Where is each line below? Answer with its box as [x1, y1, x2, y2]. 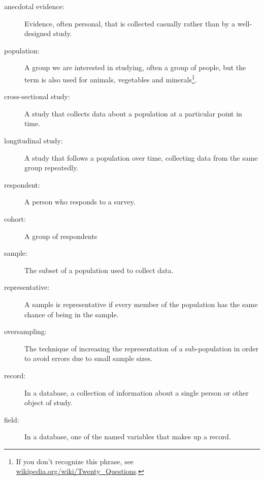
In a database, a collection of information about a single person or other [24, 387, 249, 398]
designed [24, 28, 51, 39]
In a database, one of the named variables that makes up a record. [24, 431, 231, 442]
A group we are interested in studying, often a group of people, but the [24, 62, 246, 73]
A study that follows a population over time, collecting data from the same [24, 152, 258, 163]
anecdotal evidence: [4, 1, 64, 11]
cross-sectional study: [4, 91, 70, 102]
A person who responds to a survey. [24, 196, 136, 207]
